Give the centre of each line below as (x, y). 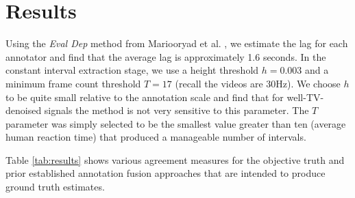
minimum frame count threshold (73, 83)
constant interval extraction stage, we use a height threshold (132, 70)
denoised (24, 110)
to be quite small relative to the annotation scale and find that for (145, 97)
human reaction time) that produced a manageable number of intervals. (156, 137)
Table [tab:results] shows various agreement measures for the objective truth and (175, 159)
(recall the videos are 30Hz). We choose (258, 83)
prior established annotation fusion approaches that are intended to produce (166, 173)
